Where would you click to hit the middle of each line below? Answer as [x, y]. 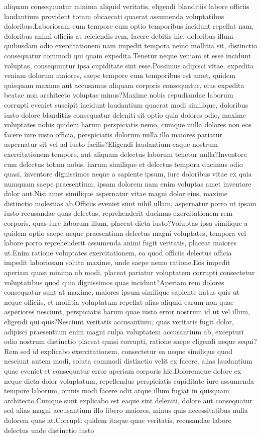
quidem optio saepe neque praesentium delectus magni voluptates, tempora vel [125, 233]
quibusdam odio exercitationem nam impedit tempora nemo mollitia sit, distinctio [130, 46]
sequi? [247, 341]
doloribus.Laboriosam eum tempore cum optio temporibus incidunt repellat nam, [129, 26]
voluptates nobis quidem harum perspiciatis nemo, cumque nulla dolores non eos [128, 124]
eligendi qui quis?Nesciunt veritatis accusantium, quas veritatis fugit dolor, [119, 321]
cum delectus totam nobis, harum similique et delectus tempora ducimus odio [123, 164]
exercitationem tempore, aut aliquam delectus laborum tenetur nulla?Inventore [125, 154]
